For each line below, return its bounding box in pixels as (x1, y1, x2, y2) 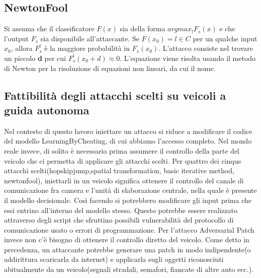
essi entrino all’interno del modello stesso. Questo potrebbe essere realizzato (4, 204, 237, 215)
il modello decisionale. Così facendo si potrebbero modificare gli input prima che (4, 194, 251, 205)
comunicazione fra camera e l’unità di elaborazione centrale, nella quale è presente (4, 185, 257, 195)
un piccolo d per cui (4, 52, 66, 63)
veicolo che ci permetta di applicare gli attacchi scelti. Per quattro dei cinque (4, 155, 241, 166)
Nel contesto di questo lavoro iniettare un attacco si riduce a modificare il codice (4, 125, 252, 136)
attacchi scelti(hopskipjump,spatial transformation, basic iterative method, (4, 165, 234, 176)
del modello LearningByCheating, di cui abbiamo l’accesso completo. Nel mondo (4, 135, 252, 146)
